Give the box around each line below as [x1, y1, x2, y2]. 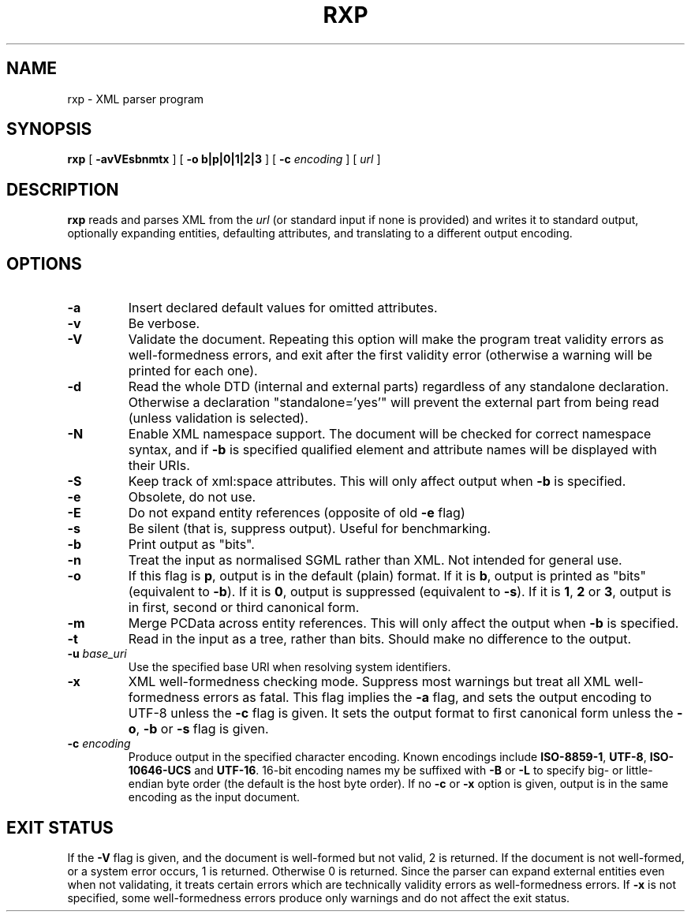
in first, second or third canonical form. [128, 599, 360, 616]
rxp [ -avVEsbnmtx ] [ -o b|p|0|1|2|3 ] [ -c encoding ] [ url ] [67, 152, 381, 166]
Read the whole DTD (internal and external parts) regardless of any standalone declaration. [128, 379, 669, 395]
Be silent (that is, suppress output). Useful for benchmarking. [128, 521, 491, 537]
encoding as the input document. [128, 790, 301, 804]
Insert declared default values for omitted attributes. [128, 300, 438, 316]
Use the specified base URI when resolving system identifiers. [128, 660, 451, 674]
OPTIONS [6, 253, 82, 274]
